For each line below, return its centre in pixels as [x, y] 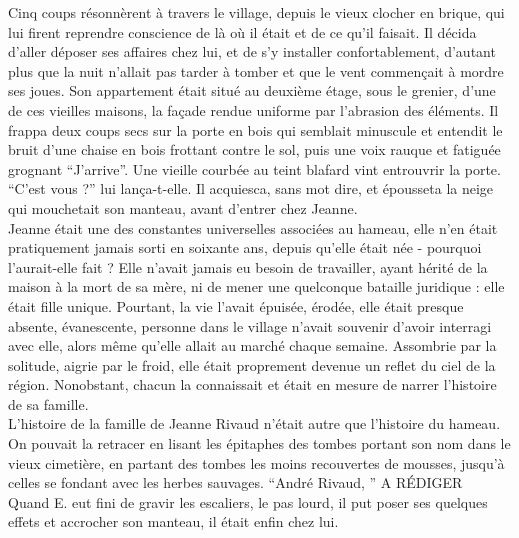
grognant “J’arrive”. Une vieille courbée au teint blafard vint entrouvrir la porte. [254, 168]
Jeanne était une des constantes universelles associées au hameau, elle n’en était [253, 227]
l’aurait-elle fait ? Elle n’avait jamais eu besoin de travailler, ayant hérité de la [248, 266]
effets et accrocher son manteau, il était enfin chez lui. [173, 521]
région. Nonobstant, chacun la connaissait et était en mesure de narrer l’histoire [252, 384]
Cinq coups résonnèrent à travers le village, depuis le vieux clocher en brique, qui [256, 12]
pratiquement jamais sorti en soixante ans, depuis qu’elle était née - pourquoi [245, 247]
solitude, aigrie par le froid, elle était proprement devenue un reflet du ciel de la [252, 364]
